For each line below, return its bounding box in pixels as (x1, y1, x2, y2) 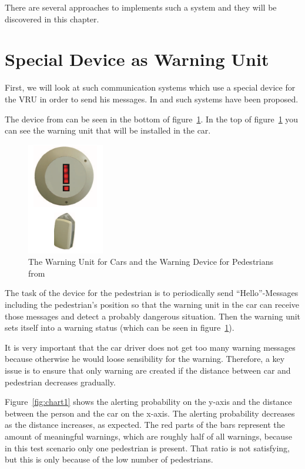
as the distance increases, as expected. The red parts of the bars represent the (5, 418, 285, 431)
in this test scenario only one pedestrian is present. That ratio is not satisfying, (5, 441, 290, 454)
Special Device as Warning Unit (5, 47, 269, 71)
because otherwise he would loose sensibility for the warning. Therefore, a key (5, 352, 285, 365)
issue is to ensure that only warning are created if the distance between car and (5, 364, 291, 376)
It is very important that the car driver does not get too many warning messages (5, 341, 296, 353)
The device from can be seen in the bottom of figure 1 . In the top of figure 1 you (5, 112, 299, 125)
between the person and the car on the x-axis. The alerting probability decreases (5, 407, 295, 419)
